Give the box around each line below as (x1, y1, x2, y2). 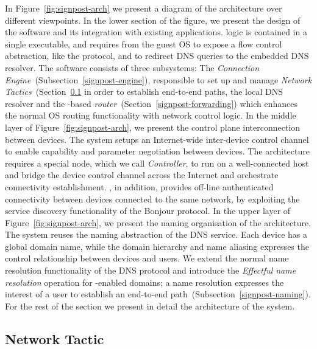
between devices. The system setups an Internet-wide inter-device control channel (5, 133, 309, 145)
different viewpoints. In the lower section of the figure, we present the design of (5, 13, 301, 26)
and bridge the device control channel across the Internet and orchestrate (5, 168, 279, 181)
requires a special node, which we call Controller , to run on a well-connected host (5, 156, 309, 169)
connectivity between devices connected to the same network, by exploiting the (5, 192, 300, 205)
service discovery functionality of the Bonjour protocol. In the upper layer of (5, 204, 291, 217)
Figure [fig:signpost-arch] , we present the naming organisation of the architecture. (5, 216, 312, 229)
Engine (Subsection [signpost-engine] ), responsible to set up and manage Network (5, 73, 312, 86)
